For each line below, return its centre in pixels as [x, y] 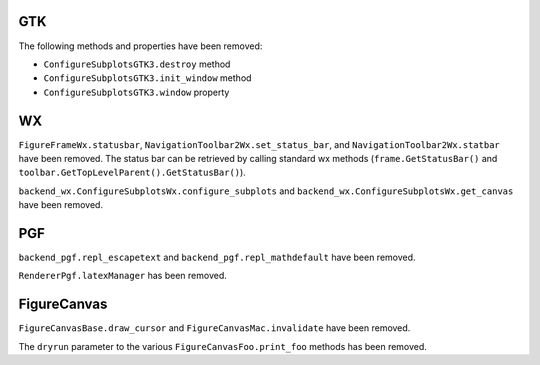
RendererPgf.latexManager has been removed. [122, 276]
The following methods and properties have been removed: [140, 46]
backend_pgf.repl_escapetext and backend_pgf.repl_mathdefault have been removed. [217, 257]
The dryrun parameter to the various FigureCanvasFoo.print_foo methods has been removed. [222, 346]
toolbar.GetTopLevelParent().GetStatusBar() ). [132, 172]
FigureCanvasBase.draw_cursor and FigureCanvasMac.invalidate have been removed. [214, 328]
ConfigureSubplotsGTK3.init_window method [147, 78]
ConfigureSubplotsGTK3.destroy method [137, 64]
